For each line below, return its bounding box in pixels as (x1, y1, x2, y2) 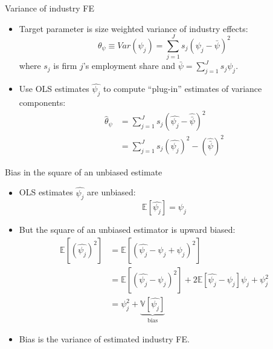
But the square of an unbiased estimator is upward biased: (19, 223, 236, 236)
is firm (53, 59, 77, 72)
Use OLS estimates (19, 82, 89, 95)
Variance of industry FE (5, 2, 94, 14)
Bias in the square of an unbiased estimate (5, 165, 162, 178)
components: (19, 96, 66, 109)
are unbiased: (87, 186, 136, 198)
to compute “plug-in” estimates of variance (103, 82, 262, 95)
